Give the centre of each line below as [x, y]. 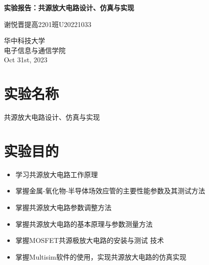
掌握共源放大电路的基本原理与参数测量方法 [84, 224]
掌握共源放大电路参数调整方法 [63, 207]
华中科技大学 [24, 40]
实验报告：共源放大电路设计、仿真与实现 [69, 7]
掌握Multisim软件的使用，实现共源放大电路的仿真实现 [101, 256]
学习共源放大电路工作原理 [57, 174]
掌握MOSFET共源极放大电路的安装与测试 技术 [90, 240]
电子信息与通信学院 [35, 50]
